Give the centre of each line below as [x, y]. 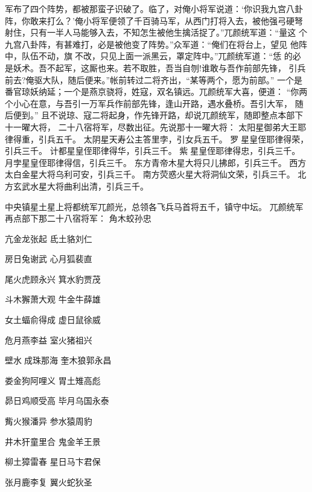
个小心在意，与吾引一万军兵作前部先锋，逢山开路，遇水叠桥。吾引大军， [148, 103]
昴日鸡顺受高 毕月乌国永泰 [57, 401]
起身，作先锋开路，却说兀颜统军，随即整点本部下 [206, 115]
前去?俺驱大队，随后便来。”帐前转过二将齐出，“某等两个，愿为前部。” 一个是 [154, 79]
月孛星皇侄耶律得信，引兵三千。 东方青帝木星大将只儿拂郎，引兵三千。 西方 [156, 162]
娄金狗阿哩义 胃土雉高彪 [53, 380]
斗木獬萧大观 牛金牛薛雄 [53, 299]
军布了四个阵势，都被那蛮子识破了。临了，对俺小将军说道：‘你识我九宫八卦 [154, 8]
